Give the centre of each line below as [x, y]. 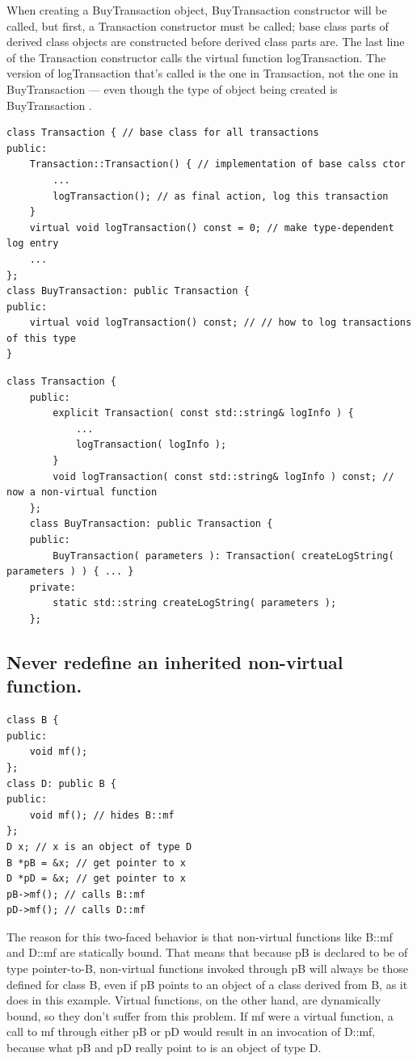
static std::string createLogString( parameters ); [195, 603]
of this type [41, 338]
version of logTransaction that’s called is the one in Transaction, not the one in [202, 73]
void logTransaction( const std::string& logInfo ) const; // [223, 476]
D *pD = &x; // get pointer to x [96, 879]
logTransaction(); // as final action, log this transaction [221, 196]
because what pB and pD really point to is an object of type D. [164, 1048]
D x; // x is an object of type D [99, 846]
